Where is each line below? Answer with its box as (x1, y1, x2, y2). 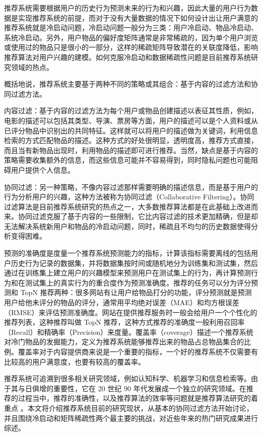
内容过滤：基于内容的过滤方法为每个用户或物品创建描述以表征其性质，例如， (4, 105, 258, 116)
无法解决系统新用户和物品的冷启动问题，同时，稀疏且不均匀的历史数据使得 (4, 221, 251, 231)
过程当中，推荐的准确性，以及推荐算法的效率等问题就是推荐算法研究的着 (18, 393, 258, 403)
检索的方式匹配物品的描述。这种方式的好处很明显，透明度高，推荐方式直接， (4, 135, 258, 146)
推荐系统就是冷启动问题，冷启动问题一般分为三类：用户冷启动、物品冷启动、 (4, 22, 258, 33)
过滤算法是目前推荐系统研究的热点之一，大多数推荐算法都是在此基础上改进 (4, 201, 251, 211)
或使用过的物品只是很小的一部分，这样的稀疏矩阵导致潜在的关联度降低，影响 (4, 42, 258, 52)
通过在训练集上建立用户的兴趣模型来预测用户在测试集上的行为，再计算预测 (4, 267, 251, 278)
